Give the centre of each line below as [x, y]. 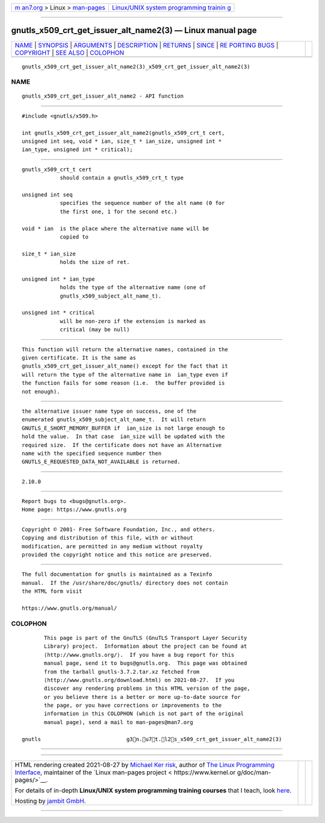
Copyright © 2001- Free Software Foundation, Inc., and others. [119, 529]
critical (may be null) [95, 330]
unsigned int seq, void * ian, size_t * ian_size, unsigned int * [122, 141]
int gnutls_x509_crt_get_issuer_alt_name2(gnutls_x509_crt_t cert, [123, 133]
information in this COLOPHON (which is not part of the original [144, 714]
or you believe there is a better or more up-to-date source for [142, 697]
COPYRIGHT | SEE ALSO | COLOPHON [70, 52]
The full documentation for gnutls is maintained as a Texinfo [117, 574]
